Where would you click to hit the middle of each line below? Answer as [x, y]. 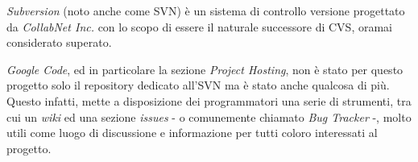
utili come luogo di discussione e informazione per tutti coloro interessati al [192, 133]
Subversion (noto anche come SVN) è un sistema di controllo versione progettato [206, 10]
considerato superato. [59, 42]
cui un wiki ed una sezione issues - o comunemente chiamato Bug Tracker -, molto [209, 116]
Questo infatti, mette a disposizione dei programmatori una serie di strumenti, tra [209, 100]
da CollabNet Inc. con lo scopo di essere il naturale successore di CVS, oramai [199, 26]
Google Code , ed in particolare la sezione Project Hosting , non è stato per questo [205, 69]
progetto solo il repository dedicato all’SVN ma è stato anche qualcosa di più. [198, 85]
